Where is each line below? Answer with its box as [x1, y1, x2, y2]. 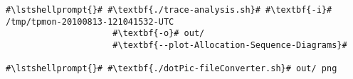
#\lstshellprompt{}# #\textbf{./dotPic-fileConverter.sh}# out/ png [6, 63, 337, 74]
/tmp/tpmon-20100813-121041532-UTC [6, 16, 174, 27]
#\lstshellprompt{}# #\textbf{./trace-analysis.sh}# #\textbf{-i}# [6, 5, 332, 15]
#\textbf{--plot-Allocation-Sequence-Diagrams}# [112, 39, 347, 50]
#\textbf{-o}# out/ [112, 28, 205, 39]
